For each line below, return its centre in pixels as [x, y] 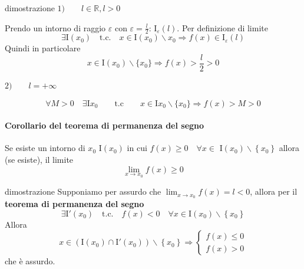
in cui [137, 148]
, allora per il [274, 191]
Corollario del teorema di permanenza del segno [105, 125]
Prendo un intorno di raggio [55, 27]
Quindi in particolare [43, 48]
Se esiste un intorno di [45, 148]
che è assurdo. [30, 261]
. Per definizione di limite [222, 27]
